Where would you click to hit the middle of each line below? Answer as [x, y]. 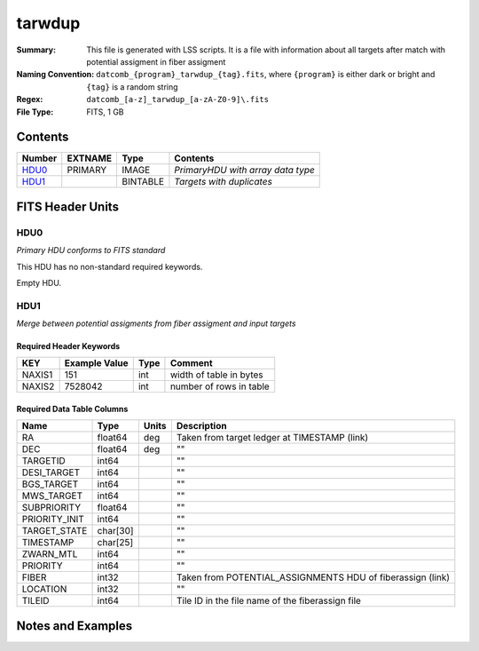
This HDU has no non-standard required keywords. [110, 266]
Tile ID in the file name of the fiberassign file [268, 601]
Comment [191, 363]
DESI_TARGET [51, 472]
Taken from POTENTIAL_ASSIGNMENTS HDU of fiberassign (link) [313, 577]
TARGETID [43, 461]
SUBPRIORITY [51, 508]
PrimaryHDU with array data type [244, 171]
